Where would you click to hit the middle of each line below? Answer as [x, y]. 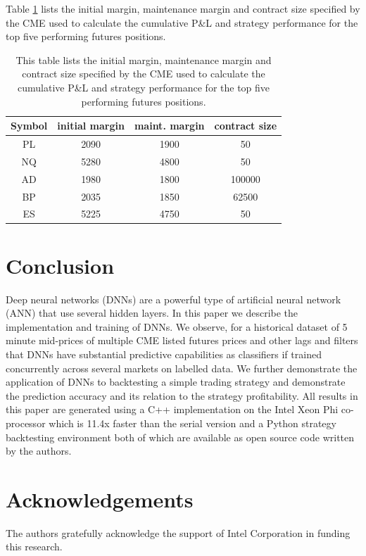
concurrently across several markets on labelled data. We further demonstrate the [182, 368]
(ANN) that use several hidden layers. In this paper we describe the [152, 313]
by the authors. [39, 451]
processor [26, 423]
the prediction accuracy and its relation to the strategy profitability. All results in [182, 395]
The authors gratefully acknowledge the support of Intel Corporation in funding [178, 532]
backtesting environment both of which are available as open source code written [180, 437]
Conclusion [60, 265]
